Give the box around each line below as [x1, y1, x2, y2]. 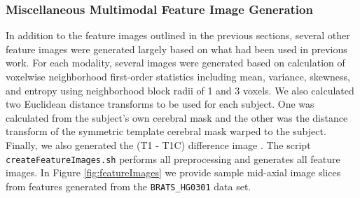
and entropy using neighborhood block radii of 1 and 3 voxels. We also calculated [6, 83, 354, 97]
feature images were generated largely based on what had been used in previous [6, 41, 347, 56]
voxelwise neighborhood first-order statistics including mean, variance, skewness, [6, 69, 350, 83]
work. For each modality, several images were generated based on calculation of [6, 55, 345, 70]
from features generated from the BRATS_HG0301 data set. [6, 178, 251, 193]
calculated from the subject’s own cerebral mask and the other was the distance [6, 110, 348, 125]
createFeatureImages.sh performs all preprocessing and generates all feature [6, 151, 340, 166]
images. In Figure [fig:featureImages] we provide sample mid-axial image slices [6, 165, 341, 180]
